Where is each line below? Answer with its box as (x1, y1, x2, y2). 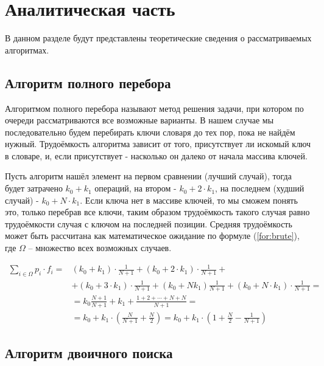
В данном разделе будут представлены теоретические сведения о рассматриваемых (5, 32, 312, 44)
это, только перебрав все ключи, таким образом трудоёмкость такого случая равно (5, 205, 310, 218)
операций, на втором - (94, 182, 177, 195)
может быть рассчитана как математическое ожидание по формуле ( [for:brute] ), (5, 229, 300, 242)
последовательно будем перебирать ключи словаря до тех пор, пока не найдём (5, 125, 295, 138)
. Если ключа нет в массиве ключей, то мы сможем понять (80, 193, 298, 206)
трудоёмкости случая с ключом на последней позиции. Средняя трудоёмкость (5, 217, 292, 230)
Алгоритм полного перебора (5, 73, 171, 92)
